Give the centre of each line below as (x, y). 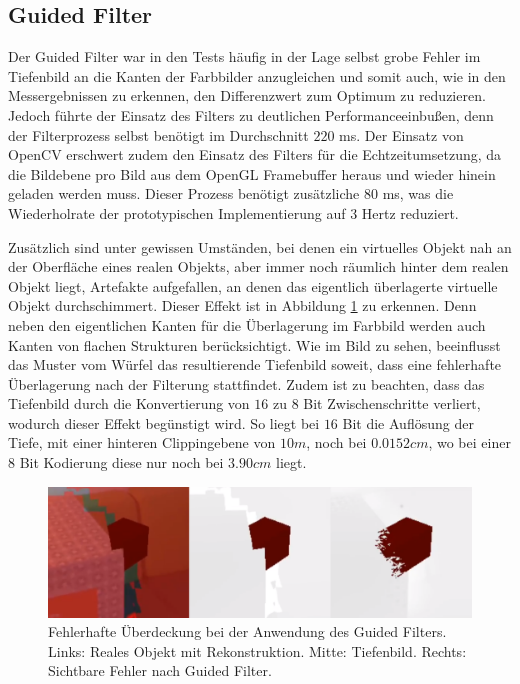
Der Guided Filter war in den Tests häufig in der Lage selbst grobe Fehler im (244, 56)
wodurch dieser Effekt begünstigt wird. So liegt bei (164, 422)
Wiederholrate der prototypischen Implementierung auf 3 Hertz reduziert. (233, 212)
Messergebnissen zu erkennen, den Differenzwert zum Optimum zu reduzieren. (247, 95)
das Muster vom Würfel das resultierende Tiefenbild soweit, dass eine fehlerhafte (255, 364)
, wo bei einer (469, 442)
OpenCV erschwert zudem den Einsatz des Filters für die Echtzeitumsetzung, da (255, 154)
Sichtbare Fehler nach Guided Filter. (160, 670)
